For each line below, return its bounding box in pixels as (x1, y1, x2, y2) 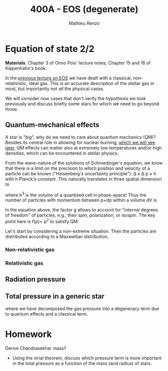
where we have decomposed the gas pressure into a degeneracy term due (5, 306, 159, 312)
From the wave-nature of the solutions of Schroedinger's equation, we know (5, 160, 163, 166)
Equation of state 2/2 (5, 43, 95, 54)
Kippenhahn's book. (5, 65, 47, 71)
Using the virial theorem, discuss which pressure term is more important (12, 355, 162, 361)
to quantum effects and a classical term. (5, 311, 88, 317)
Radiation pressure (5, 275, 66, 284)
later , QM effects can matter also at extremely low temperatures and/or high (5, 144, 162, 151)
